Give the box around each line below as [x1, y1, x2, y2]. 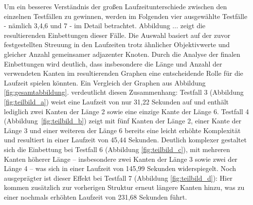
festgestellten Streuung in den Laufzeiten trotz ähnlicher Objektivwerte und [4, 39, 230, 50]
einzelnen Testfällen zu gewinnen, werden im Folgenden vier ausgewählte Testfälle [4, 11, 248, 21]
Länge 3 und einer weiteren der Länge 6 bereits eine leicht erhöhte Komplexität [4, 125, 241, 135]
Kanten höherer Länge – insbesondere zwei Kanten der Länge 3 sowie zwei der [4, 154, 237, 164]
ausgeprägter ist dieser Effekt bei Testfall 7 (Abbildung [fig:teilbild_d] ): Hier [4, 172, 233, 183]
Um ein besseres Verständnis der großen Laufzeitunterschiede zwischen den [4, 1, 227, 11]
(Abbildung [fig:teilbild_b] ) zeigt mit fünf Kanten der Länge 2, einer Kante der [4, 116, 242, 126]
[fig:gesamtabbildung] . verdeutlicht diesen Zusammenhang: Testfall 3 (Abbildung [4, 87, 244, 97]
